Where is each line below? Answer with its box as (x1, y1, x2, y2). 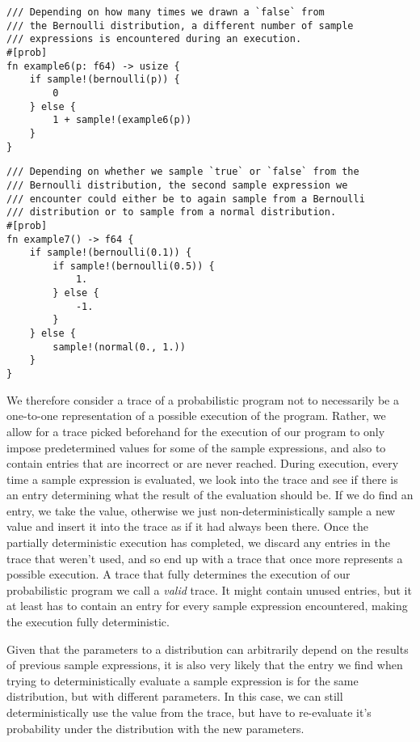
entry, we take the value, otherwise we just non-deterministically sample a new (6, 502, 396, 519)
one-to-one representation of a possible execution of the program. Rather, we (6, 407, 386, 424)
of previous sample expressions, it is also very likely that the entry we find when (6, 656, 403, 673)
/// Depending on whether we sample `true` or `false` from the (6, 166, 359, 178)
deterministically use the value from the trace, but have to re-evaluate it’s (6, 704, 372, 720)
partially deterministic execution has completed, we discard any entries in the (6, 534, 390, 551)
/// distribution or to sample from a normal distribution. (6, 206, 337, 218)
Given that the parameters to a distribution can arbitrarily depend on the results (6, 640, 409, 657)
